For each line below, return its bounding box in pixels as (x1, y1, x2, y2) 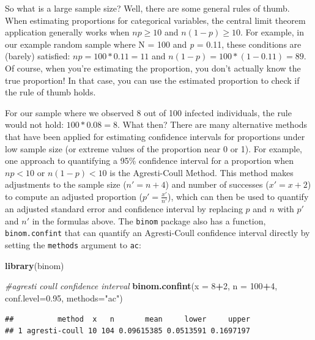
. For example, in (240, 26, 305, 39)
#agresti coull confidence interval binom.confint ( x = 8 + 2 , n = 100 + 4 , (5, 279, 278, 292)
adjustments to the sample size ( (5, 178, 127, 191)
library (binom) (5, 259, 64, 272)
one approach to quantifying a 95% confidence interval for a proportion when (5, 154, 294, 167)
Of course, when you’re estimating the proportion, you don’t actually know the (5, 61, 301, 74)
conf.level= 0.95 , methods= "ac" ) (5, 291, 123, 304)
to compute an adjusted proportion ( (5, 190, 143, 202)
